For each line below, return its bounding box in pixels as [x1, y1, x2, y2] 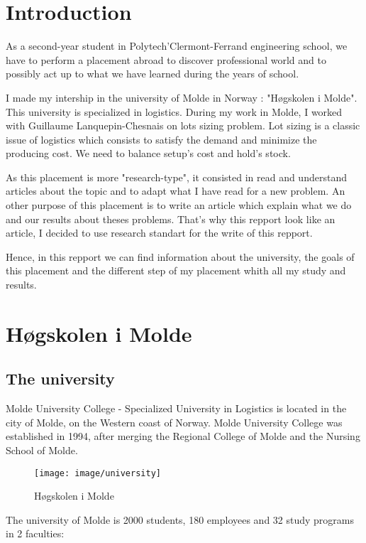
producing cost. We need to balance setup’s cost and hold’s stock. [6, 146, 291, 161]
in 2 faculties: [6, 526, 65, 541]
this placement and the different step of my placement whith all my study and [6, 263, 346, 278]
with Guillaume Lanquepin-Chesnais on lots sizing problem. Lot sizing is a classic [6, 118, 360, 133]
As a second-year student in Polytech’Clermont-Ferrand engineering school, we [6, 38, 348, 53]
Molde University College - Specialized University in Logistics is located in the [6, 401, 347, 416]
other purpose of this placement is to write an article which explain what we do [6, 198, 352, 213]
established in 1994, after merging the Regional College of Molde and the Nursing [6, 429, 360, 443]
